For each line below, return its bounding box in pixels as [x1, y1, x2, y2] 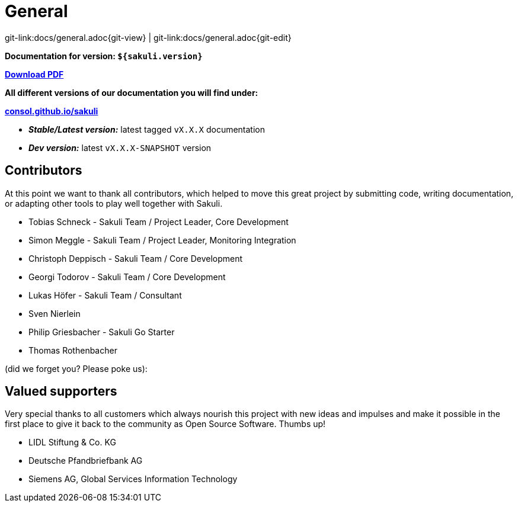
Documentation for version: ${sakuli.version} [5, 50, 203, 61]
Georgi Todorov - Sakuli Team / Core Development [28, 271, 226, 282]
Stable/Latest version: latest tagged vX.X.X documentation [28, 124, 266, 134]
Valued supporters [5, 384, 117, 399]
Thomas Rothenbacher [28, 345, 117, 355]
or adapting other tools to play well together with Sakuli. [5, 198, 223, 208]
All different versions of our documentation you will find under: [5, 87, 258, 98]
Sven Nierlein [28, 308, 81, 319]
